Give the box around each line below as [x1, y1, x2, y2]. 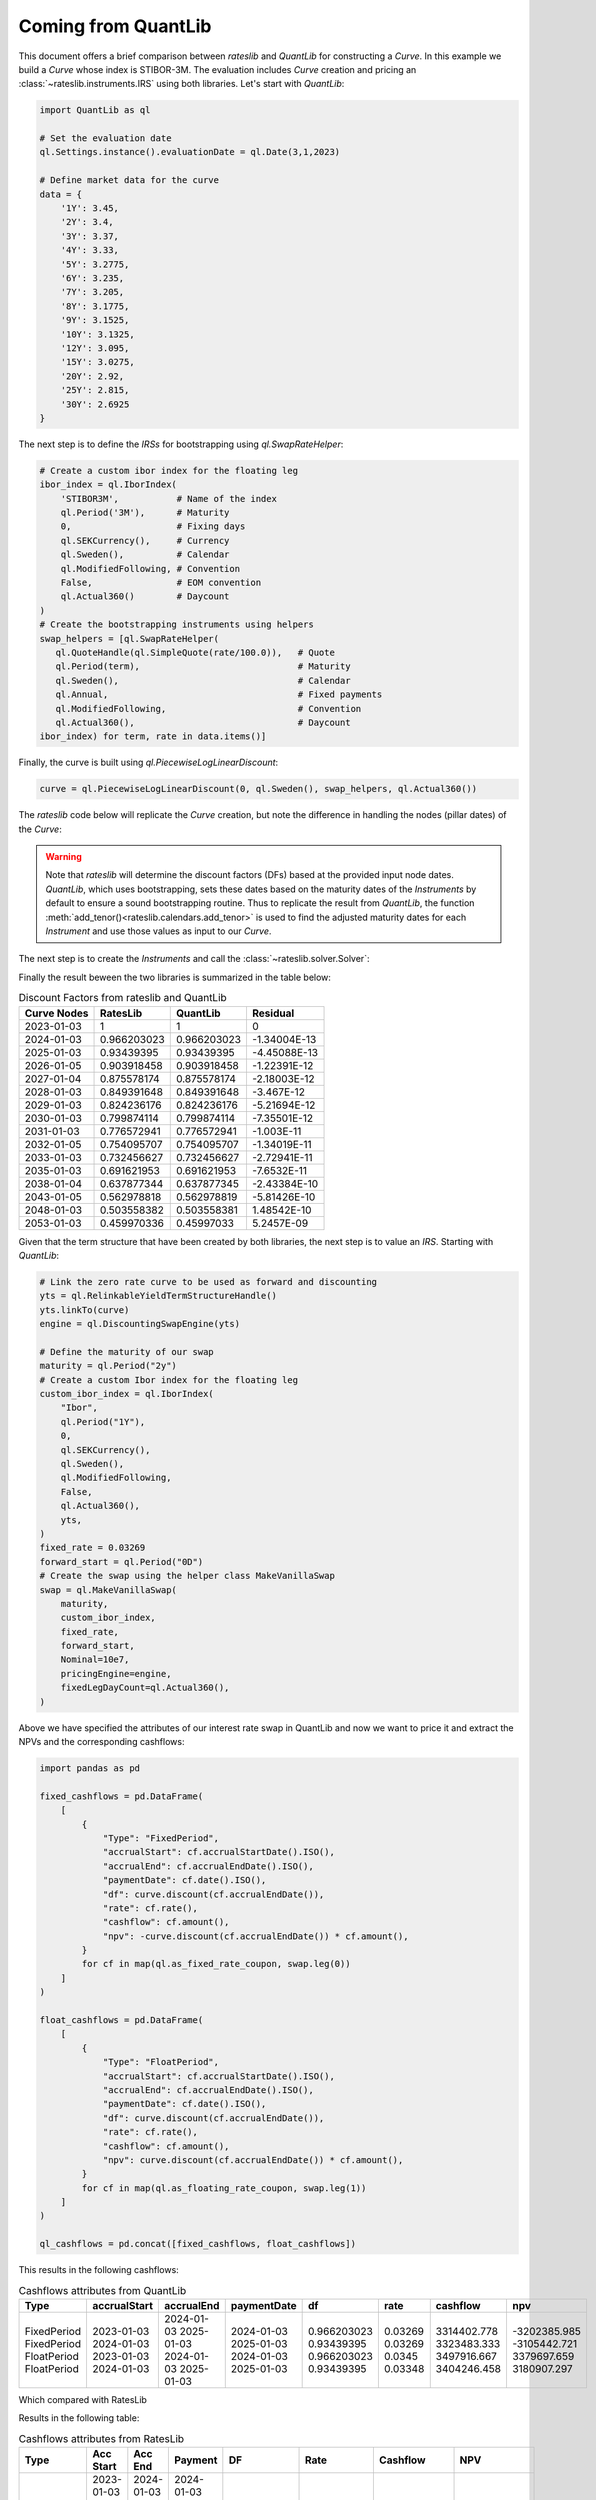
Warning [45, 851, 82, 863]
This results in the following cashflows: [18, 2264, 179, 2276]
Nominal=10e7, [60, 1654, 130, 1665]
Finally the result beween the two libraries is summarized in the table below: [18, 971, 332, 983]
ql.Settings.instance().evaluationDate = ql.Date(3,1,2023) [39, 146, 341, 158]
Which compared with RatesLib [18, 2394, 147, 2406]
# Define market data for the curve [39, 175, 220, 186]
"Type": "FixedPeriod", [102, 1832, 220, 1844]
